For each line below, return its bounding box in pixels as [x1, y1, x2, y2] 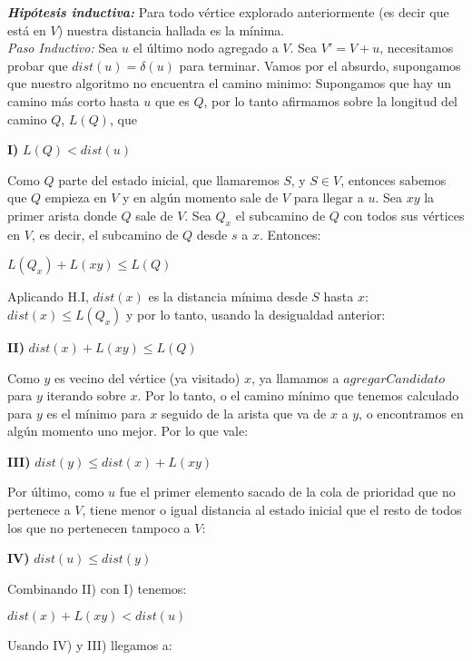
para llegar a [293, 188, 364, 207]
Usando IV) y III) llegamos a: [7, 636, 172, 655]
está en [7, 20, 46, 39]
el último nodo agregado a [133, 38, 279, 57]
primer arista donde [7, 205, 117, 224]
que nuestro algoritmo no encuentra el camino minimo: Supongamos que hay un [7, 74, 452, 93]
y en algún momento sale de [122, 188, 279, 207]
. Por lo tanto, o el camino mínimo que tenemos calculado [137, 386, 459, 405]
